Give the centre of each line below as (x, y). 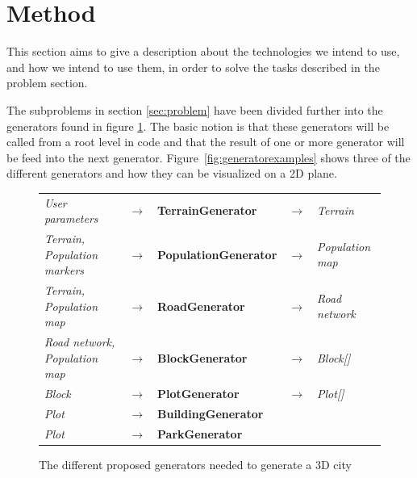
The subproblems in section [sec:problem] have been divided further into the (195, 109)
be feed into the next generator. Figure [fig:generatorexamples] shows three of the (208, 157)
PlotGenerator (198, 394)
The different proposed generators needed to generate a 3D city (195, 464)
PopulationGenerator (217, 254)
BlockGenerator (202, 357)
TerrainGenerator (207, 210)
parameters (71, 218)
